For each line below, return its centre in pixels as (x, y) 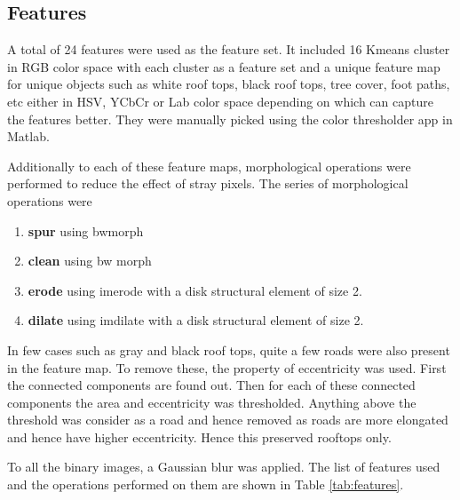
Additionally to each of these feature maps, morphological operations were (209, 166)
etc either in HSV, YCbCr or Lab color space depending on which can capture (220, 101)
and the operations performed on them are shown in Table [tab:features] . (206, 484)
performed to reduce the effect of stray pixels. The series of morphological (208, 183)
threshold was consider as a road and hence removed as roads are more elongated (228, 420)
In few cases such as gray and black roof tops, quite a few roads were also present (229, 349)
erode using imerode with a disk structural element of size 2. (195, 290)
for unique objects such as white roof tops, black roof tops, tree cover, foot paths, (229, 84)
